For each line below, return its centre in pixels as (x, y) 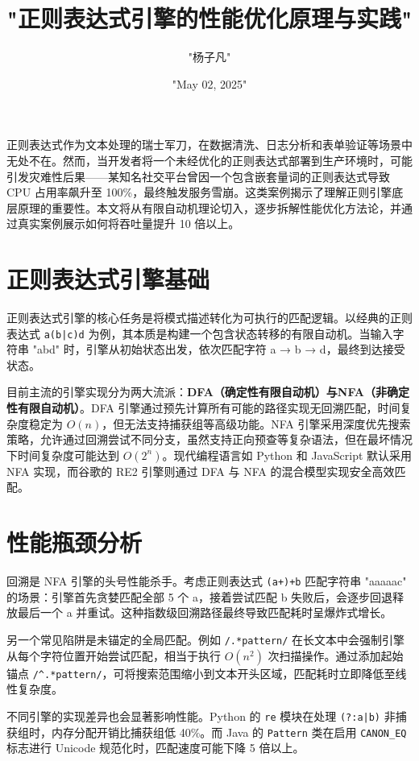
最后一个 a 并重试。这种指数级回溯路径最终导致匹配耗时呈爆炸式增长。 (205, 612)
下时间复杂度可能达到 (63, 455)
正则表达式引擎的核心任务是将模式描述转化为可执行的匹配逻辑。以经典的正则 (209, 317)
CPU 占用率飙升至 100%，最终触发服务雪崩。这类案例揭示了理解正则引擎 (199, 192)
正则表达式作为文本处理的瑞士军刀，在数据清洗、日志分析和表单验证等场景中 (209, 145)
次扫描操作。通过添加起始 (336, 655)
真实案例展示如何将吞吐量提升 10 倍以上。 (129, 223)
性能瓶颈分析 (75, 542)
